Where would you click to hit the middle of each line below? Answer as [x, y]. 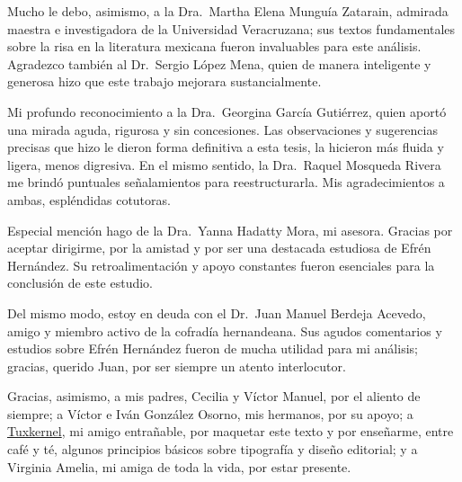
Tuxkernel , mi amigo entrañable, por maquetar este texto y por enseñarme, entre [231, 431]
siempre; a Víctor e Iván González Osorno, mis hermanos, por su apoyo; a [210, 413]
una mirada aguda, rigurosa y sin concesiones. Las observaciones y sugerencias [222, 129]
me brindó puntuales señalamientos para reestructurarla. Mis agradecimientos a [226, 182]
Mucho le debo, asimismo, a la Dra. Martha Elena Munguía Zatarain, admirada [228, 11]
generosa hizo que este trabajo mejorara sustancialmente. [164, 81]
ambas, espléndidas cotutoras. [89, 199]
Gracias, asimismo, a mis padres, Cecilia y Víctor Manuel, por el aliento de [214, 396]
